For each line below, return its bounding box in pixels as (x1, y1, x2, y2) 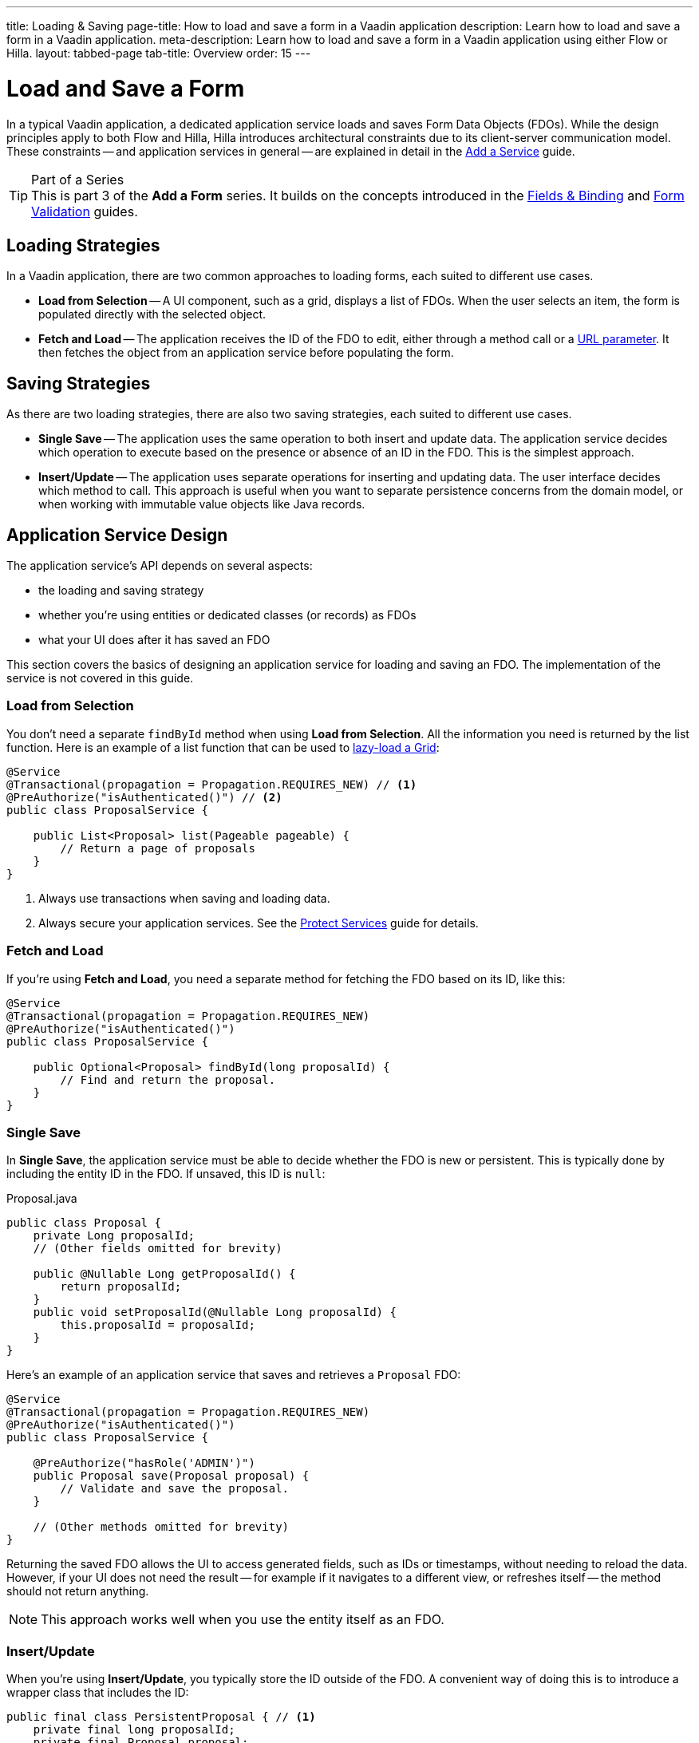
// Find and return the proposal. (60, 1073, 276, 1086)
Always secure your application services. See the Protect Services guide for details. (38, 915, 479, 930)
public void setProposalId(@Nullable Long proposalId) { (33, 1306, 397, 1319)
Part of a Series (31, 171, 124, 188)
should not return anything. (6, 1584, 149, 1599)
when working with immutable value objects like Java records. (38, 497, 365, 512)
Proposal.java (6, 1192, 77, 1206)
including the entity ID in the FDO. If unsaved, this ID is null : (6, 1167, 326, 1181)
